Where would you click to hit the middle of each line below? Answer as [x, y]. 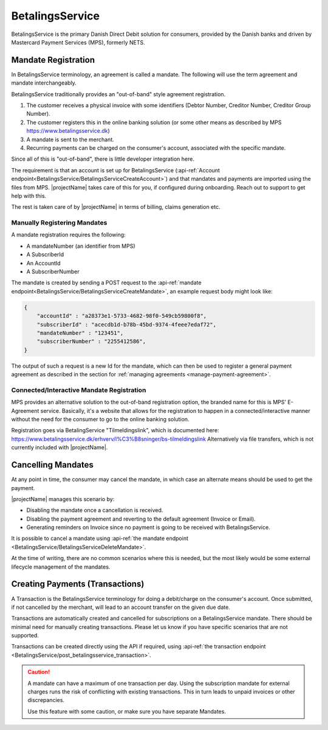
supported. [25, 636]
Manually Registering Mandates [59, 223]
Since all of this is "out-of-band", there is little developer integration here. [103, 159]
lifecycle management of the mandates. [61, 567]
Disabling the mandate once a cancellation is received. [95, 510]
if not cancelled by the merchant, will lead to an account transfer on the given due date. [121, 607]
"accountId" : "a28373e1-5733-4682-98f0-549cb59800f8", [122, 316]
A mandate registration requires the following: [68, 235]
